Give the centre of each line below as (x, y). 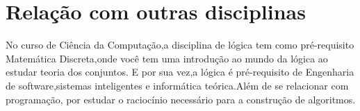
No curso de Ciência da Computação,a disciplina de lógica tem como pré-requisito (180, 45)
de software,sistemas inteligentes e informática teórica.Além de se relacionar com (177, 85)
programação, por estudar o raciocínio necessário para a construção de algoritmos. (181, 99)
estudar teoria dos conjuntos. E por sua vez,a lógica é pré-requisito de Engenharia (180, 72)
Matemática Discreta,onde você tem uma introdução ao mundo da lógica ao (167, 58)
